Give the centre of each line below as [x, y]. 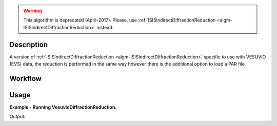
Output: [17, 117]
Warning [33, 11]
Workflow [26, 79]
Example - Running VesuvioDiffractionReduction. [63, 107]
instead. [105, 27]
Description [29, 44]
